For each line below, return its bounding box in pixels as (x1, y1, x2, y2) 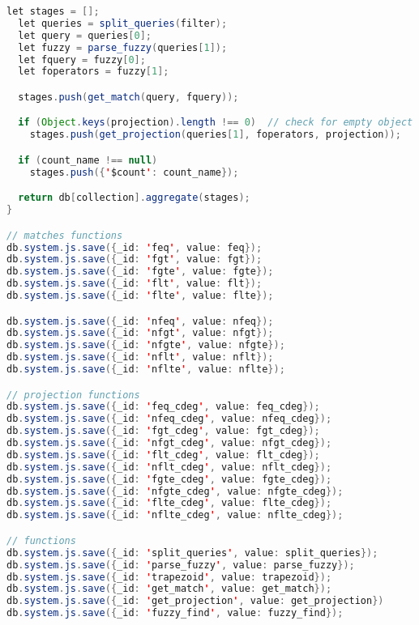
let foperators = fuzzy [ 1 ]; (18, 66, 169, 78)
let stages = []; (6, 6, 100, 17)
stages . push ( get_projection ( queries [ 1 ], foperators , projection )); (29, 129, 401, 141)
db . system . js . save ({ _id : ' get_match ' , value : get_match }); (6, 583, 332, 595)
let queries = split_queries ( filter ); (18, 17, 228, 29)
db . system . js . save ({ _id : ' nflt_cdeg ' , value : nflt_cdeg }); (6, 461, 332, 473)
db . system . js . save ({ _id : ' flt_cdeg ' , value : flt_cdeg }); (6, 449, 320, 461)
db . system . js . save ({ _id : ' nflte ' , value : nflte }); (6, 364, 285, 376)
